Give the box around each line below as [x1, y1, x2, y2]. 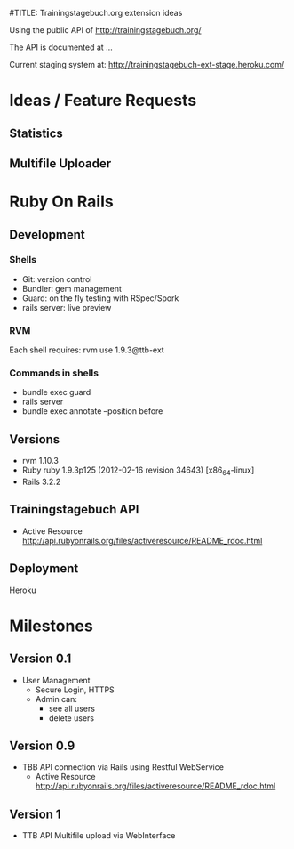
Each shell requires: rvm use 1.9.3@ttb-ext [9, 344, 164, 355]
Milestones [9, 616, 93, 635]
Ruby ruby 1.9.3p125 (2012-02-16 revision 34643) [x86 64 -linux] [21, 465, 255, 478]
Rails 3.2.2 [21, 476, 61, 488]
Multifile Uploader [9, 156, 112, 171]
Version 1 [9, 806, 61, 821]
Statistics [9, 125, 64, 141]
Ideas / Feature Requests [9, 91, 197, 110]
